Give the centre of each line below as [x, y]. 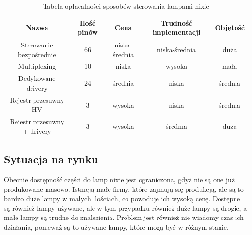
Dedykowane [37, 78]
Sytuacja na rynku [51, 159]
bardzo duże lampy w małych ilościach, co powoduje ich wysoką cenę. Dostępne [122, 198]
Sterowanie [37, 45]
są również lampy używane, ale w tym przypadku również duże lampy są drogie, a [126, 208]
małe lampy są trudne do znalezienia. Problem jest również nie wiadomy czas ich [124, 217]
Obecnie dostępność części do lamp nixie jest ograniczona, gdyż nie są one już [119, 180]
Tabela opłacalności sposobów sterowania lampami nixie [126, 6]
